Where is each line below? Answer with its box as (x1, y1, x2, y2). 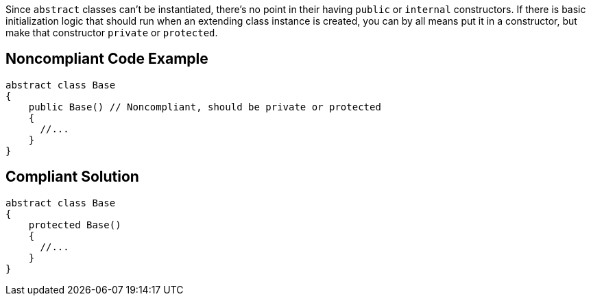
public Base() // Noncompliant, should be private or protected (28, 101, 381, 112)
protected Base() (28, 219, 121, 230)
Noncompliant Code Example (5, 50, 208, 68)
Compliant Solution (5, 168, 139, 186)
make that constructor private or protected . (5, 27, 218, 38)
